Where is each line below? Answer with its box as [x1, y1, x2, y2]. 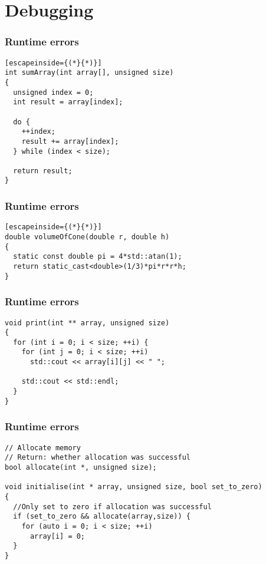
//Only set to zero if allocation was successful [13, 502, 212, 511]
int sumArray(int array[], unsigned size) [5, 68, 174, 77]
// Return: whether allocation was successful [5, 453, 191, 462]
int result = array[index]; [13, 98, 123, 107]
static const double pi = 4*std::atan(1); [13, 252, 182, 261]
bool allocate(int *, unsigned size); [5, 463, 157, 471]
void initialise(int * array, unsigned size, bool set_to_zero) [5, 483, 262, 492]
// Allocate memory [5, 443, 81, 452]
